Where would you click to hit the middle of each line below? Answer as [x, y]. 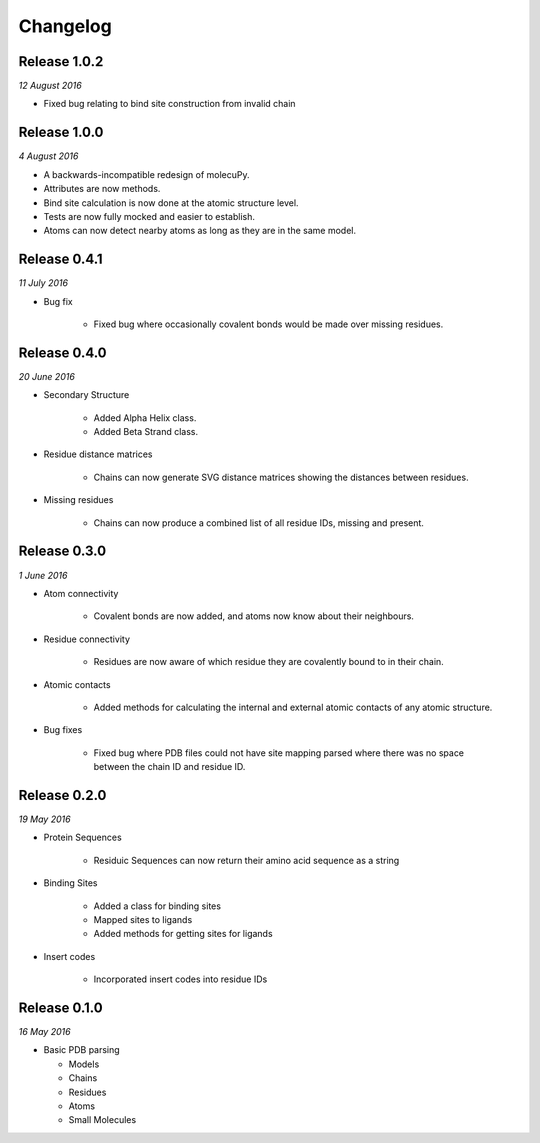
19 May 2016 [44, 819]
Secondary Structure [86, 395]
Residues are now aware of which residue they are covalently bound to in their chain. [268, 662]
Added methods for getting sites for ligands [183, 934]
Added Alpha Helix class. [145, 417]
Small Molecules [102, 1120]
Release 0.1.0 [61, 1007]
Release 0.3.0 [62, 551]
